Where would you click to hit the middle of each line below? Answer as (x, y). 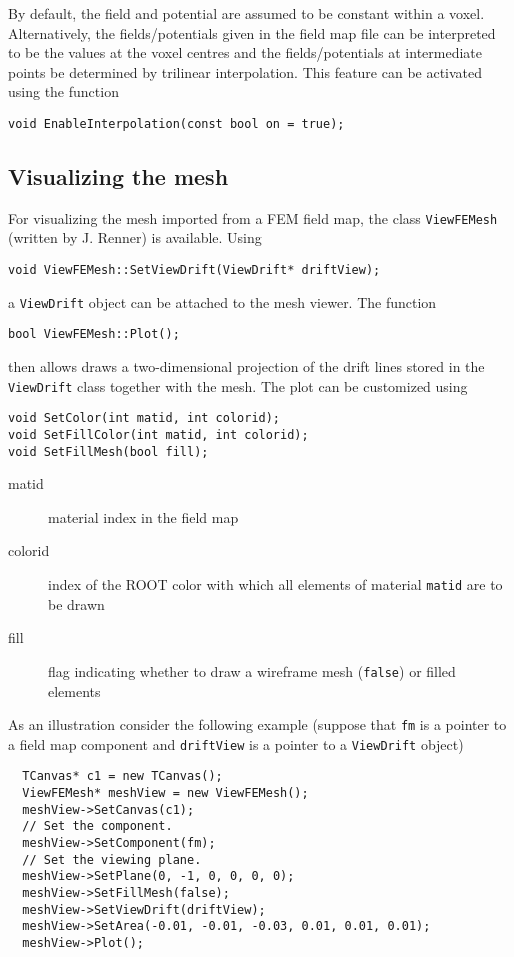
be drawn (76, 603)
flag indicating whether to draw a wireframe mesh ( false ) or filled (252, 670)
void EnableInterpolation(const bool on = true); (176, 123)
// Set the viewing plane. (112, 859)
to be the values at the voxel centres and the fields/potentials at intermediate (245, 52)
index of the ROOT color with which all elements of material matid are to (275, 584)
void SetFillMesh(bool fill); (108, 451)
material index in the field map (143, 516)
